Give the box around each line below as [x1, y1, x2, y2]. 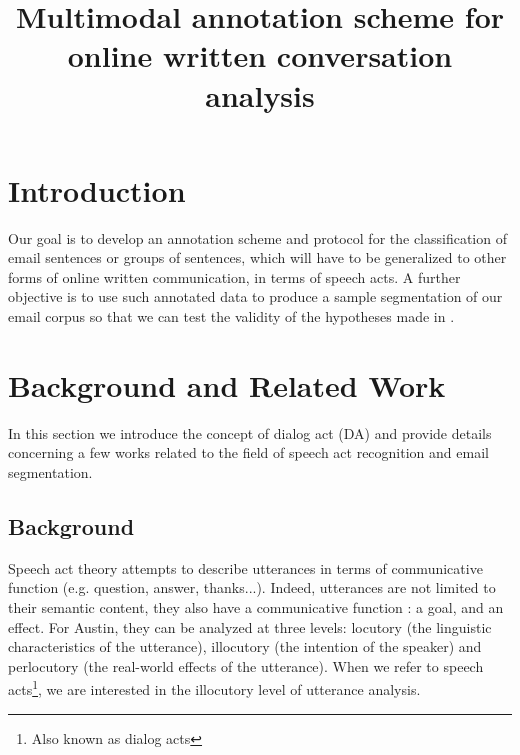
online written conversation [67, 35, 453, 76]
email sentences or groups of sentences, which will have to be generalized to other [8, 247, 507, 268]
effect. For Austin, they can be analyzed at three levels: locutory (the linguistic [8, 616, 492, 637]
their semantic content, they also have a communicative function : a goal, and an [8, 596, 504, 617]
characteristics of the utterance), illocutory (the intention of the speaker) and [8, 636, 482, 657]
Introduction [8, 169, 186, 210]
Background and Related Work [8, 364, 446, 405]
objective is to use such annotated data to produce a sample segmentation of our [8, 286, 503, 307]
